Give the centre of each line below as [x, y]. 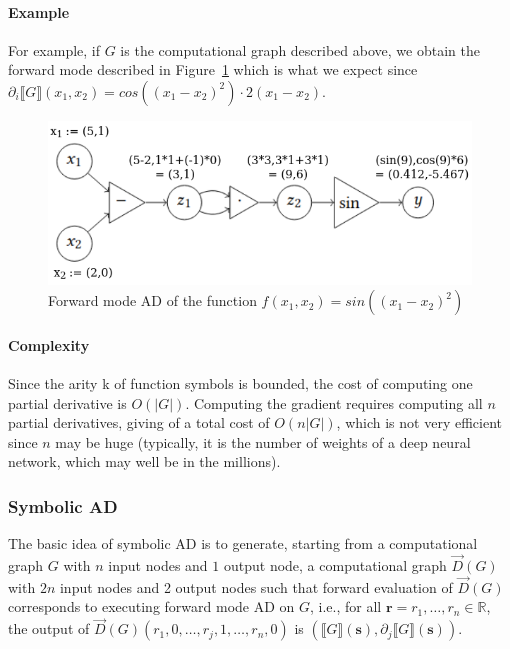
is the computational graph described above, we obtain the [300, 49]
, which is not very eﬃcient [419, 422]
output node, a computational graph [335, 565]
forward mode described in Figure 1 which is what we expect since [213, 69]
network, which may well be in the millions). [144, 461]
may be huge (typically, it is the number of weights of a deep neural [263, 441]
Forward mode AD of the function [152, 300]
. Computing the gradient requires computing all [334, 402]
